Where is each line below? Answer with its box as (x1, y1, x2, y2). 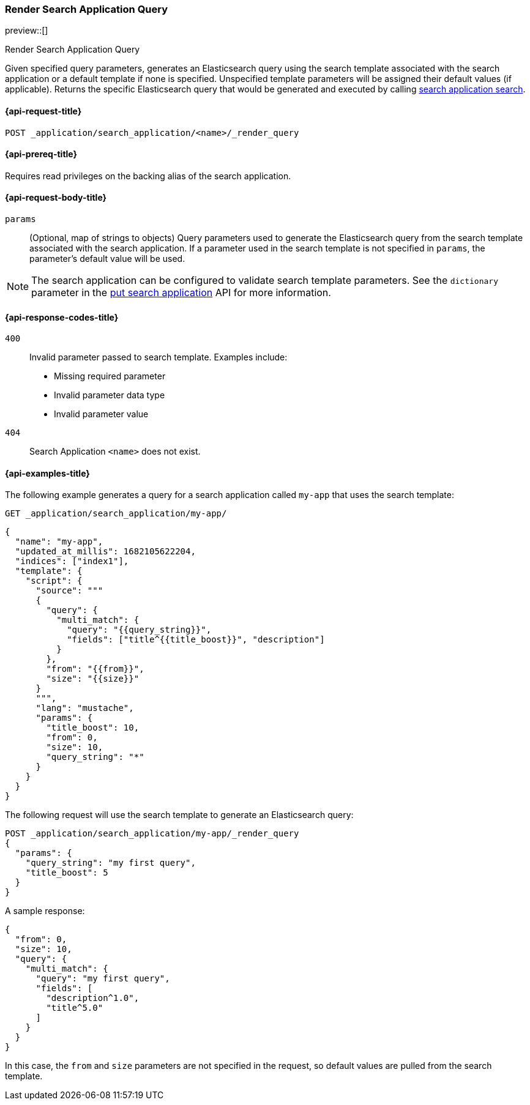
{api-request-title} (5, 105, 82, 116)
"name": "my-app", (15, 537, 103, 547)
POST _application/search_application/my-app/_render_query (5, 828, 299, 839)
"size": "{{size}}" (46, 674, 140, 684)
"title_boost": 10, (46, 723, 140, 733)
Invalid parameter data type (54, 390, 165, 401)
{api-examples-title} (5, 467, 90, 478)
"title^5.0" (46, 1003, 103, 1013)
